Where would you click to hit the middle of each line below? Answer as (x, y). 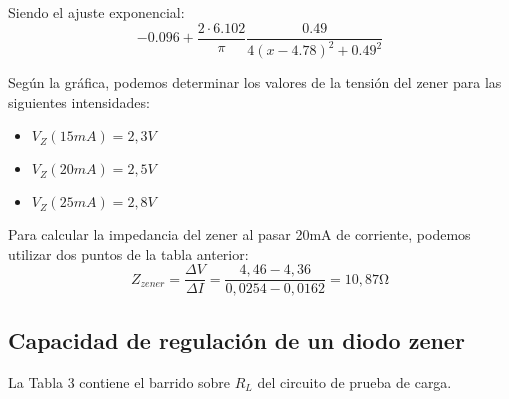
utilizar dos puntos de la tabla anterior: (128, 253)
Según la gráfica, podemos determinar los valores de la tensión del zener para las (255, 82)
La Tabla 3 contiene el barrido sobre (119, 381)
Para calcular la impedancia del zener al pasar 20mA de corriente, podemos (239, 234)
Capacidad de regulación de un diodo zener (236, 339)
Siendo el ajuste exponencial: (96, 12)
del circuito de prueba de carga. (354, 381)
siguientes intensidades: (79, 101)
